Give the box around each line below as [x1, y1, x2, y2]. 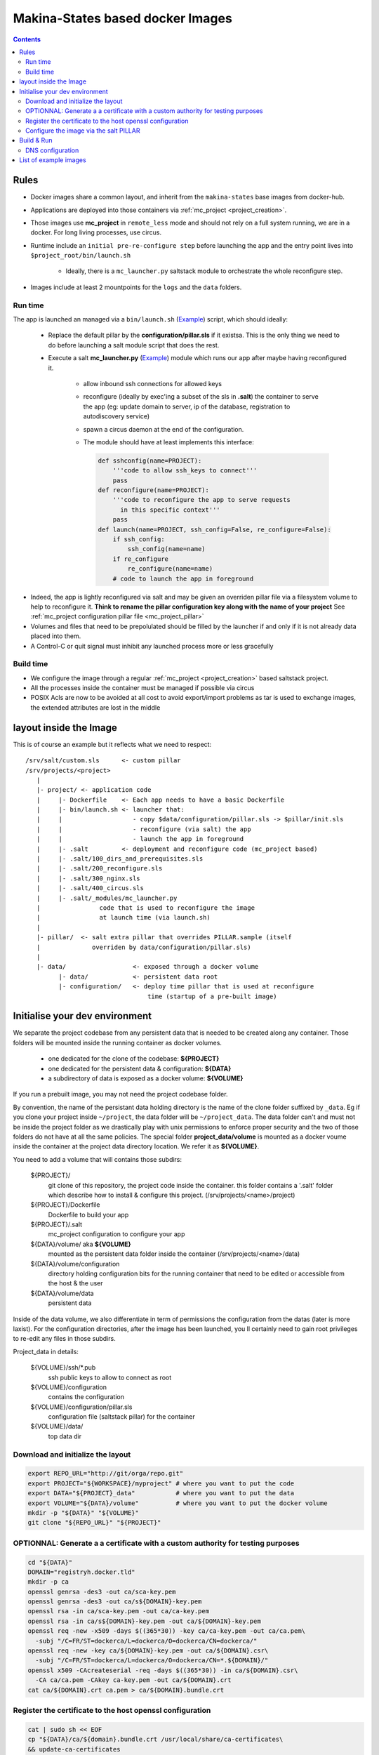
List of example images [19, 156, 87, 164]
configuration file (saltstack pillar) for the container [48, 1412, 196, 1421]
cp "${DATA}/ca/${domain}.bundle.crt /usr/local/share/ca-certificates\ [27, 1735, 284, 1744]
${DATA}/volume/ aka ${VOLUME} [30, 1240, 131, 1248]
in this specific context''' [120, 505, 220, 514]
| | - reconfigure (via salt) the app [36, 825, 252, 833]
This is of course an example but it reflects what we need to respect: [13, 740, 212, 748]
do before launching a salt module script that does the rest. [48, 340, 220, 349]
